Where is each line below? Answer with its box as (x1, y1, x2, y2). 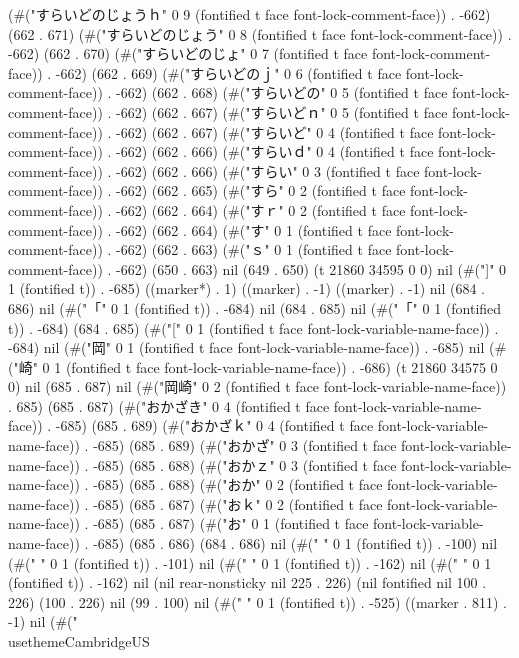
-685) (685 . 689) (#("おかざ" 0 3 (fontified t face (93, 435, 397, 456)
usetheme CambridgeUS (8, 631, 150, 651)
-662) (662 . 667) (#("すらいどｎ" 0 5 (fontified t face (116, 101, 448, 122)
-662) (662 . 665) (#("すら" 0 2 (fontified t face (116, 180, 406, 201)
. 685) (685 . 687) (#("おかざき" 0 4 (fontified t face (8, 395, 330, 416)
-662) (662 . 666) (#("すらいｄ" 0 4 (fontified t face (116, 141, 434, 162)
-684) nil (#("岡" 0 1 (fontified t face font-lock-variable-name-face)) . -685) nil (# (8, 337, 507, 358)
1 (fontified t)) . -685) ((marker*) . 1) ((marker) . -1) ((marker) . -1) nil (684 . (8, 278, 485, 299)
